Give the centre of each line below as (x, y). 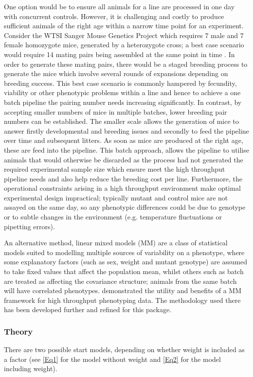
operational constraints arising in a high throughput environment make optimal (122, 188)
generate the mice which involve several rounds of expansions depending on (116, 73)
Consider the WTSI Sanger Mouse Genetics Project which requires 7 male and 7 (124, 35)
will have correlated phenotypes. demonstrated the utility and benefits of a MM (123, 290)
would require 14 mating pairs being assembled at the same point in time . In (119, 54)
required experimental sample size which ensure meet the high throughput (115, 169)
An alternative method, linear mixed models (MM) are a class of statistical (116, 243)
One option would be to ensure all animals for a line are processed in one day (119, 6)
